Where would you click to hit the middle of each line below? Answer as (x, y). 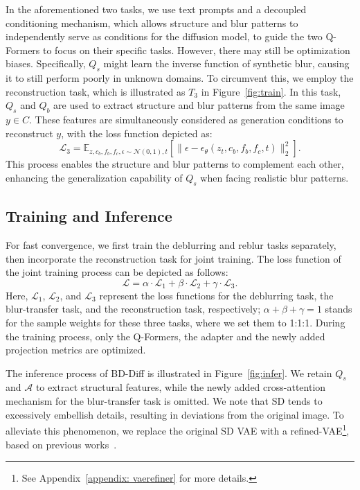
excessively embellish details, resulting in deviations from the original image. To (175, 414)
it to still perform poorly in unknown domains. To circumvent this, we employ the (180, 78)
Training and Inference (89, 216)
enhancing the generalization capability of (94, 177)
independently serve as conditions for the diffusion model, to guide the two (164, 36)
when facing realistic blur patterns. (274, 177)
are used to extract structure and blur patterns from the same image (199, 105)
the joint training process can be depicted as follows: (117, 272)
